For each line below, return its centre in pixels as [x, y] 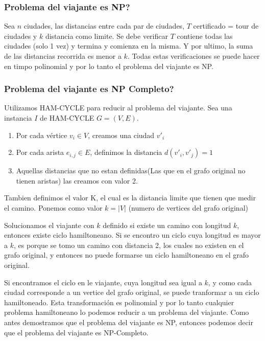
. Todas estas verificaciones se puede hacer [194, 56]
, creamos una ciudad [121, 135]
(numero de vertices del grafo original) [188, 207]
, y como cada [230, 282]
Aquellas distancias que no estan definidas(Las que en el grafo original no [131, 170]
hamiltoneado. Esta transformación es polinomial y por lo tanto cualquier [119, 302]
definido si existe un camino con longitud [167, 225]
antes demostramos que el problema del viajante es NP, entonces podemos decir [129, 322]
